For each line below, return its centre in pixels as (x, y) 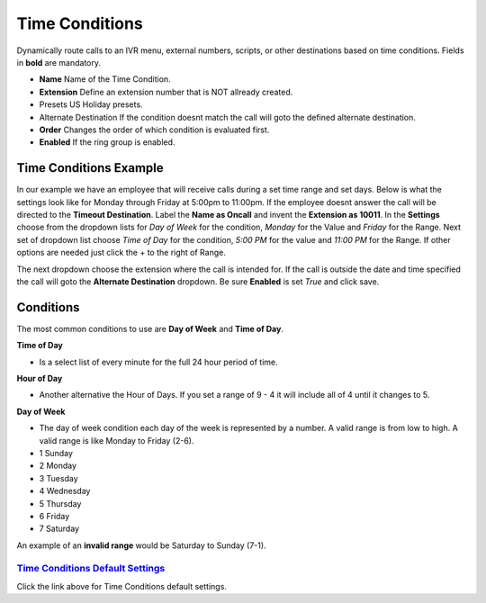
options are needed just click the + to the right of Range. (121, 253)
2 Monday (58, 466)
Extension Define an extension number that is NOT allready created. (166, 92)
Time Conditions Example (90, 168)
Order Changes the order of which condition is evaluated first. (154, 130)
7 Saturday (59, 529)
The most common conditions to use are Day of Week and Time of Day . (150, 328)
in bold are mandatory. (59, 62)
